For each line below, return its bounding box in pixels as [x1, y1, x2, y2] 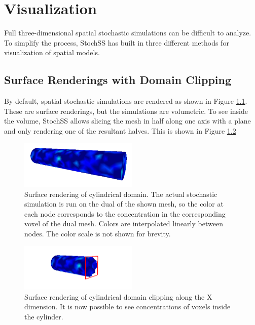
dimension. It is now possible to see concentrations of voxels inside [24, 301, 231, 312]
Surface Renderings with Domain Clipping [4, 72, 232, 88]
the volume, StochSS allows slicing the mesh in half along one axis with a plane [4, 115, 251, 126]
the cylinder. [24, 311, 63, 321]
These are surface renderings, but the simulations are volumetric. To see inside [4, 105, 248, 116]
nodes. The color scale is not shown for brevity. [24, 228, 171, 238]
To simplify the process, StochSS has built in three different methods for [4, 37, 229, 48]
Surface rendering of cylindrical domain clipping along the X [24, 291, 212, 302]
